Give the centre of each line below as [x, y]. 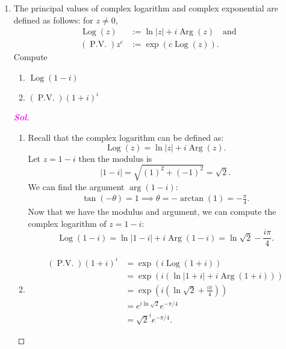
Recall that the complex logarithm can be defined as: [126, 137]
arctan [192, 199]
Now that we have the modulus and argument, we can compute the [152, 212]
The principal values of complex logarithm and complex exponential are [146, 8]
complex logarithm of [67, 223]
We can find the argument [76, 186]
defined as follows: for [53, 20]
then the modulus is [115, 158]
